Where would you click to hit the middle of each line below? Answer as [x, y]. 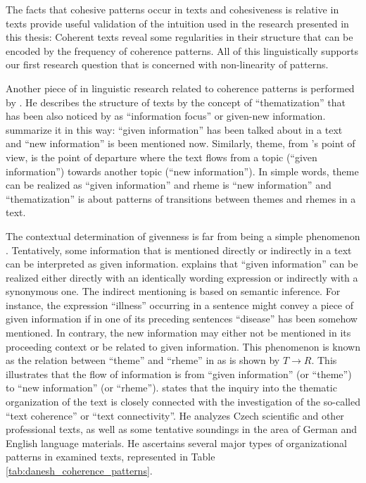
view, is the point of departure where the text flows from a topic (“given [162, 157]
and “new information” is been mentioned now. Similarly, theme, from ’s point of [181, 143]
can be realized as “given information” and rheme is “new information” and [169, 185]
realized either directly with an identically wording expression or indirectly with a [182, 277]
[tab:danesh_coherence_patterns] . [79, 470]
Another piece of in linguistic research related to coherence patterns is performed [180, 88]
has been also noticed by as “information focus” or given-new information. [166, 116]
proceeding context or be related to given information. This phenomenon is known [183, 346]
